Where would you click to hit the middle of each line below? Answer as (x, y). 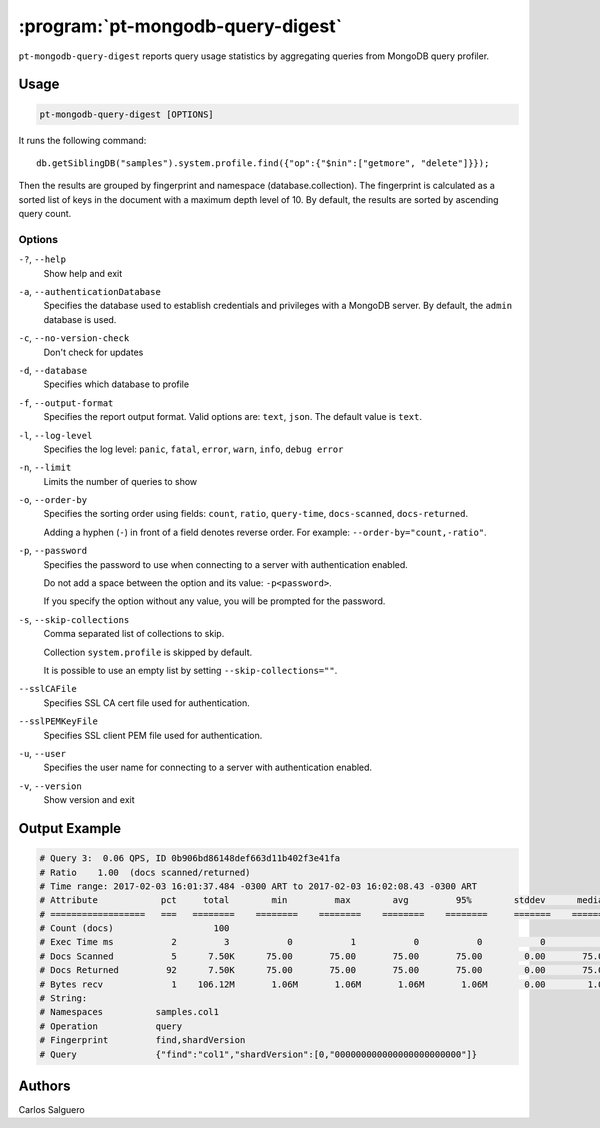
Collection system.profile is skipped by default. (148, 652)
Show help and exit (83, 273)
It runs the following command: (82, 140)
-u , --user (42, 753)
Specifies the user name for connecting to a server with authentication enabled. (208, 767)
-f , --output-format (66, 402)
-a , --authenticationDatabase (90, 292)
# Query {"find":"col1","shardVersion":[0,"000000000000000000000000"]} (258, 1054)
